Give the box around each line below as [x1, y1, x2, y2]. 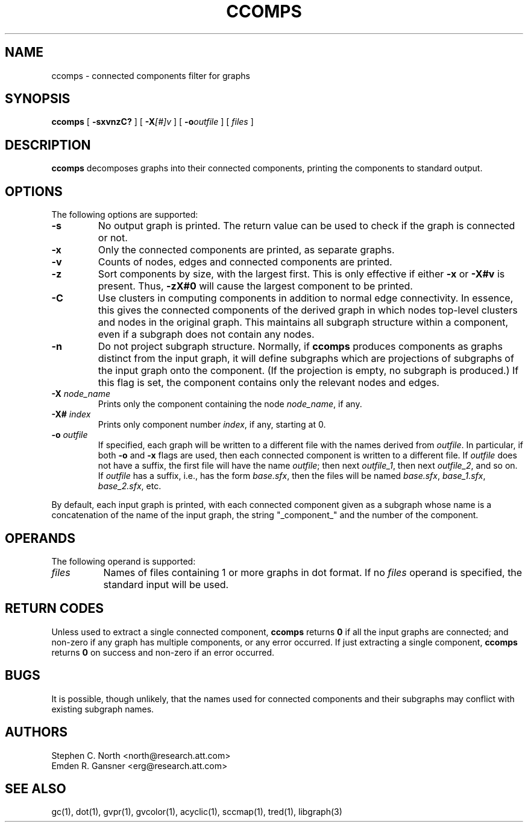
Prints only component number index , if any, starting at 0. [98, 419, 326, 430]
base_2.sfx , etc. [98, 481, 162, 492]
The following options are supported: [51, 209, 198, 220]
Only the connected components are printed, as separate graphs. [98, 244, 395, 256]
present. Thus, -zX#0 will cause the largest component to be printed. [98, 280, 413, 293]
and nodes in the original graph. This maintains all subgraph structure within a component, [98, 316, 509, 329]
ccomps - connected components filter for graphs [51, 70, 250, 81]
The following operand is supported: [51, 556, 196, 566]
